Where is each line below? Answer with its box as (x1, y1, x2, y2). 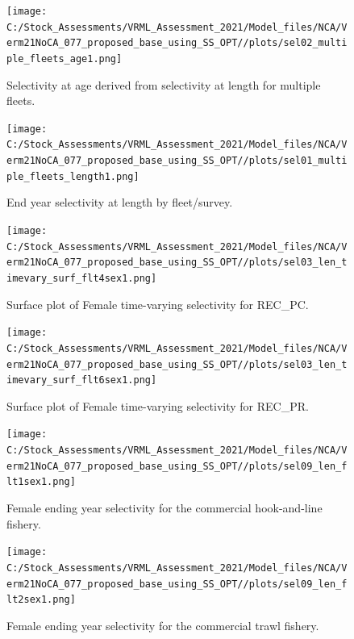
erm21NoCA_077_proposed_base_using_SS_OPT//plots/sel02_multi (6, 37, 348, 49)
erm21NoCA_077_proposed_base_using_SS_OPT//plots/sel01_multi (6, 155, 348, 167)
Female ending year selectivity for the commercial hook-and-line (6, 499, 323, 516)
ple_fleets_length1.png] (6, 170, 140, 182)
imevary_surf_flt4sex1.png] (6, 273, 157, 284)
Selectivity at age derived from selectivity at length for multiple (6, 76, 321, 93)
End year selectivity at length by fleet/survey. (6, 194, 233, 211)
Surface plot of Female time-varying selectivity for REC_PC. (6, 295, 309, 312)
